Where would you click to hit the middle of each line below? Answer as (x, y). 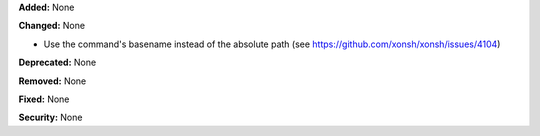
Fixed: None (44, 99)
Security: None (50, 117)
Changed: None (51, 26)
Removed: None (52, 81)
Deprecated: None (57, 62)
